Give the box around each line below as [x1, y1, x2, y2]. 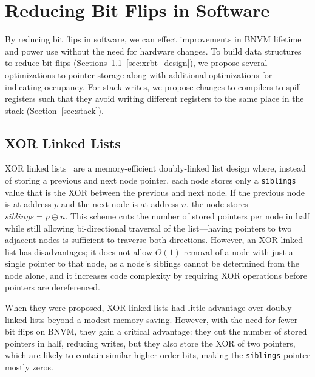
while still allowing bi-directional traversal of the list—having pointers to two [5, 221, 292, 234]
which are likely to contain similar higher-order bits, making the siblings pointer [5, 349, 310, 361]
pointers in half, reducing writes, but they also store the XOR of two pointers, [5, 336, 296, 349]
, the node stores [186, 198, 248, 210]
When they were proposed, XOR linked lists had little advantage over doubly [5, 301, 292, 314]
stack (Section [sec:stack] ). [5, 104, 104, 116]
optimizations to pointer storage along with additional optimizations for [5, 68, 273, 81]
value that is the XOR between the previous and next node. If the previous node [5, 185, 305, 198]
